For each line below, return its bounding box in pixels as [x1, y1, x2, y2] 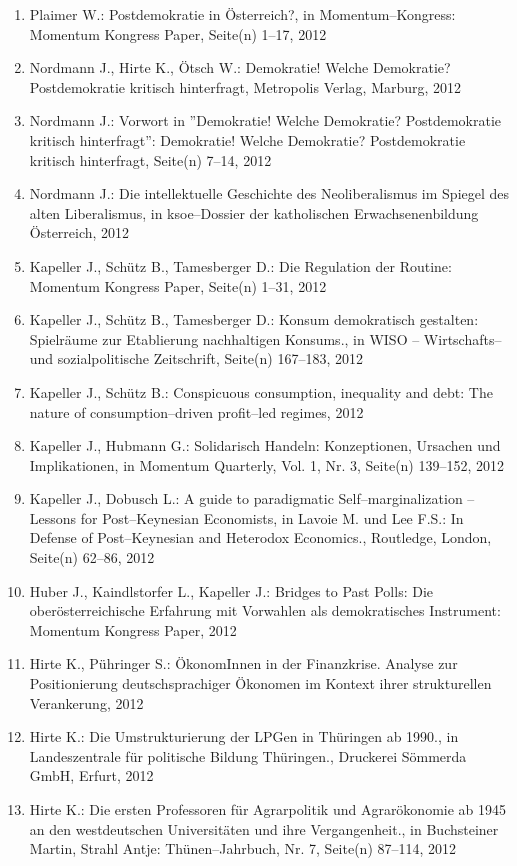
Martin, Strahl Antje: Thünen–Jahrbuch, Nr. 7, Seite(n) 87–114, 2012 [29, 838, 457, 859]
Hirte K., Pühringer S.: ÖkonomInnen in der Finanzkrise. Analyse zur [29, 653, 458, 674]
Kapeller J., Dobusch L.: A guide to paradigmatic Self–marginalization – [29, 488, 475, 509]
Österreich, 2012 [29, 222, 130, 243]
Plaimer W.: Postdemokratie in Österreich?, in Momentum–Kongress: [29, 4, 456, 24]
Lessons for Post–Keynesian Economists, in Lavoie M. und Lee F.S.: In [29, 507, 464, 528]
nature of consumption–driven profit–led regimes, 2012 [29, 401, 364, 422]
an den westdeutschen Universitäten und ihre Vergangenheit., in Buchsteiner [29, 818, 499, 839]
